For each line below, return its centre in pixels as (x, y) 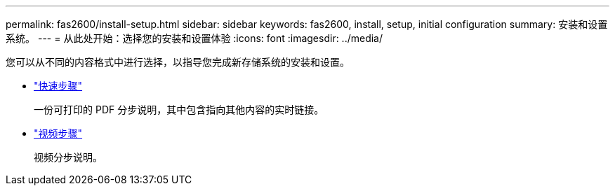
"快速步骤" (58, 86)
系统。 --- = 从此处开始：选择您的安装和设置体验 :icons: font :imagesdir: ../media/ (194, 38)
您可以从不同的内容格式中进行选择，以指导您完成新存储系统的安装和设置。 (178, 62)
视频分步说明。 (68, 157)
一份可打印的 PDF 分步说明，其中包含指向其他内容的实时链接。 (179, 109)
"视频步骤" (58, 133)
